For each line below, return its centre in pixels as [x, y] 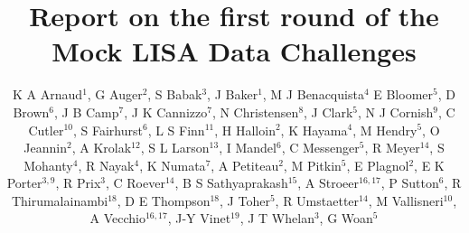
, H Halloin [245, 130]
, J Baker [233, 94]
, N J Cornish [396, 112]
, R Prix [78, 183]
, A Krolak [102, 148]
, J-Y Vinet [199, 218]
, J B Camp [87, 112]
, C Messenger [320, 148]
